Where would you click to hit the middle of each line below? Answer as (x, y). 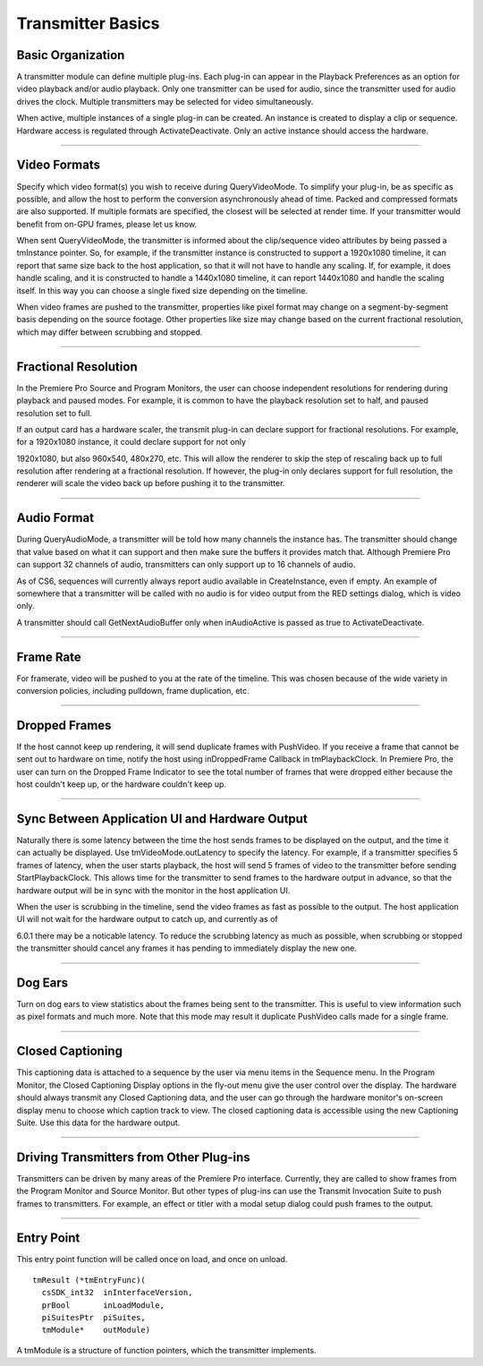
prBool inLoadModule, (103, 1305)
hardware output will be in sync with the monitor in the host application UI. (153, 890)
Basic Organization (71, 55)
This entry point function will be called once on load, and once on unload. (152, 1259)
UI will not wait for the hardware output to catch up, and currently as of (147, 919)
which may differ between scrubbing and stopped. (110, 332)
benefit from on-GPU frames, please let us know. (106, 224)
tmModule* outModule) (96, 1330)
